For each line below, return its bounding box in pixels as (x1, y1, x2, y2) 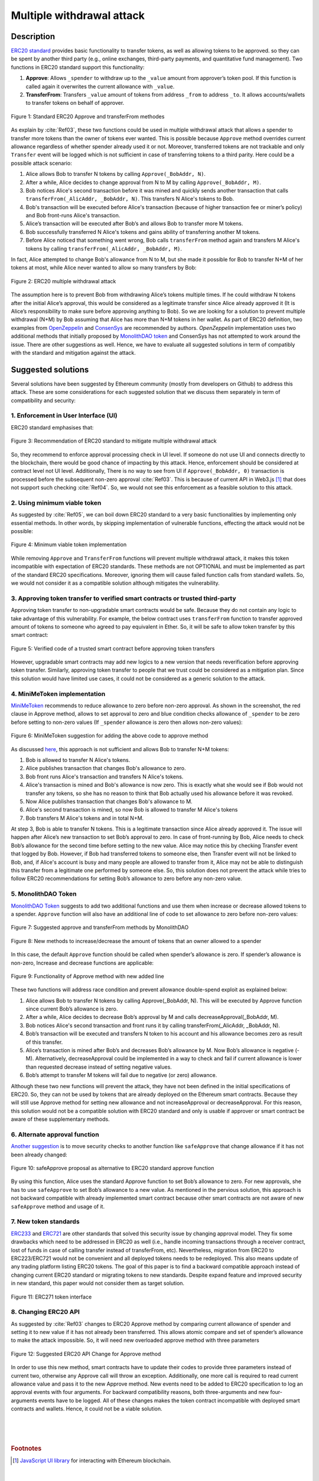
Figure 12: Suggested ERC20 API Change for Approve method (11, 1350, 161, 1357)
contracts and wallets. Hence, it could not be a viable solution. (11, 1405, 162, 1412)
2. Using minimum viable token (11, 498, 102, 507)
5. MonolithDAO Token (11, 890, 77, 898)
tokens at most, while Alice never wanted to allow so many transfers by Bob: (11, 264, 197, 271)
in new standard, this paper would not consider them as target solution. (11, 1280, 185, 1287)
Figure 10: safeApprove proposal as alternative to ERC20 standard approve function (11, 1165, 214, 1172)
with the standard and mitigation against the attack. (11, 349, 136, 356)
